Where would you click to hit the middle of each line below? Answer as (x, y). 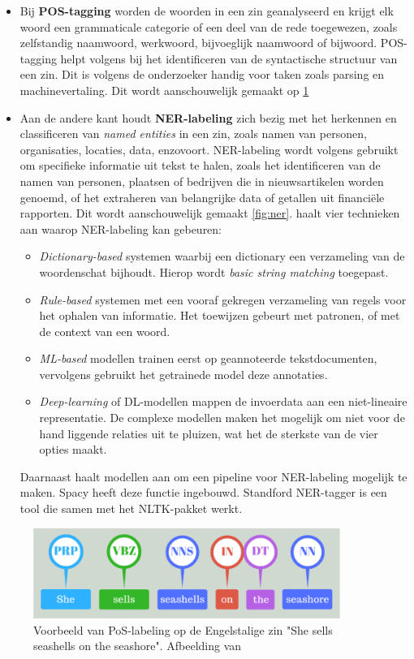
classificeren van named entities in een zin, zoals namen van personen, (193, 134)
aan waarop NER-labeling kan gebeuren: (121, 228)
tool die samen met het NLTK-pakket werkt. (131, 508)
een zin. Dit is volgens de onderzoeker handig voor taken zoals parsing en (202, 74)
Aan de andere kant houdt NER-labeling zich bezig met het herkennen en (208, 117)
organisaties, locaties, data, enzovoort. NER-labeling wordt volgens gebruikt (209, 149)
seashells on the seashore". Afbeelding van (138, 646)
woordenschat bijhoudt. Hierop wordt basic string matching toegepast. (214, 271)
